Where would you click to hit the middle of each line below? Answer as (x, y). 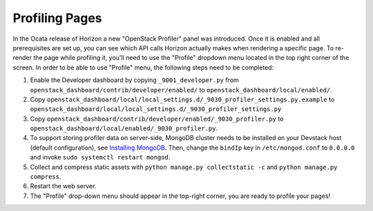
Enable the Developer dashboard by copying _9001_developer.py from (135, 80)
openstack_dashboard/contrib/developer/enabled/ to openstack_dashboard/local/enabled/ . (181, 90)
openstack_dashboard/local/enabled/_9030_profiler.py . (124, 128)
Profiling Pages (58, 18)
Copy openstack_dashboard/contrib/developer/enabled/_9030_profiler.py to (157, 119)
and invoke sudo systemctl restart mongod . (100, 157)
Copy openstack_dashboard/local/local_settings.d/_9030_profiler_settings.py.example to (182, 99)
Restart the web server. (63, 186)
